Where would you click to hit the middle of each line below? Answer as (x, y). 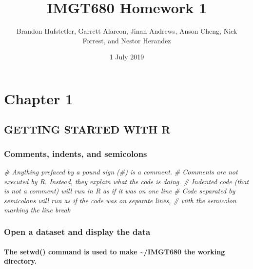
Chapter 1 (39, 98)
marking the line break (37, 210)
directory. (20, 261)
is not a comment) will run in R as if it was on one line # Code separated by (120, 191)
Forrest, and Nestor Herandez (127, 40)
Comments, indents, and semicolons (76, 153)
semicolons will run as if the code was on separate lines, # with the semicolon (120, 200)
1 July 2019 (127, 57)
